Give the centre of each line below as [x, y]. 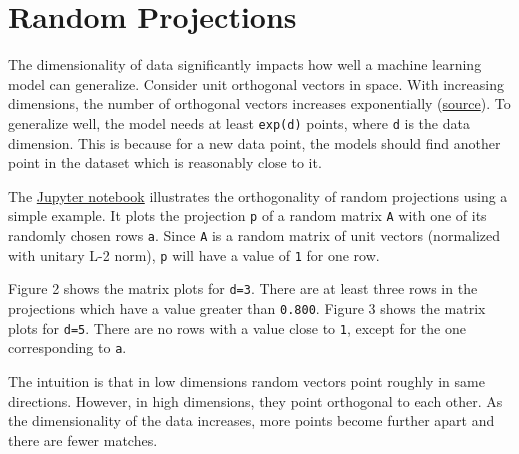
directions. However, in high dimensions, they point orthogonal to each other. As [255, 400]
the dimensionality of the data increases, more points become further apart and [251, 420]
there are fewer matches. [83, 439]
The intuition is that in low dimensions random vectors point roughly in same [246, 380]
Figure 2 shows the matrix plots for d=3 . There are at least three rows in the [243, 288]
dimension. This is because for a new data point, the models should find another [254, 142]
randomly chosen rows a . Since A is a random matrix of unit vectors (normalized [254, 235]
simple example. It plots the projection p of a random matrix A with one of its [247, 215]
